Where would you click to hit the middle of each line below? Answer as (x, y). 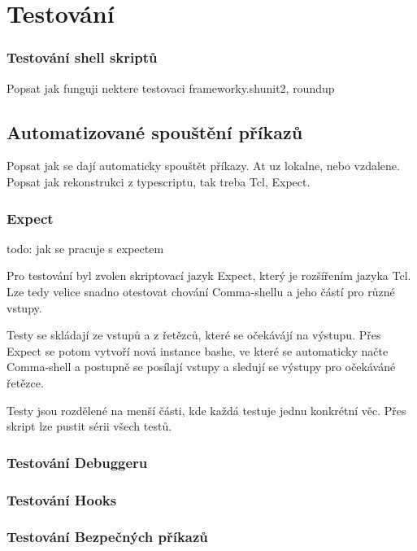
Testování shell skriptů (82, 57)
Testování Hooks (62, 499)
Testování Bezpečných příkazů (107, 537)
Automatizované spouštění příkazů (155, 131)
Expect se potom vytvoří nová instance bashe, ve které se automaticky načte (198, 350)
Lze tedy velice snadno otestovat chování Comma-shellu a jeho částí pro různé (201, 291)
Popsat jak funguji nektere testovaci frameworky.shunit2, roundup (171, 87)
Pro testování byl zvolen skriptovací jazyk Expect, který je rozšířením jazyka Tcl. (209, 275)
